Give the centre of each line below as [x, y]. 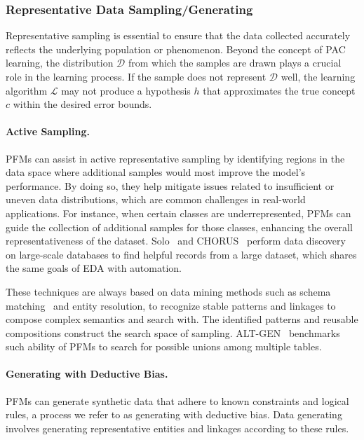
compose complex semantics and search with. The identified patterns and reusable [182, 319]
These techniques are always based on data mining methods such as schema [168, 291]
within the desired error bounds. [82, 104]
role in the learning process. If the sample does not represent [136, 76]
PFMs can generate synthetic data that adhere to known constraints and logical [177, 400]
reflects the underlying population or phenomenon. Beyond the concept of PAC [176, 49]
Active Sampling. [48, 131]
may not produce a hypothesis [126, 90]
